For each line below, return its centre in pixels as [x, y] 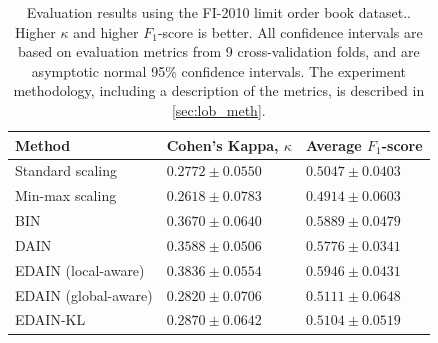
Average [333, 144]
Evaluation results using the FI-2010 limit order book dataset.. [218, 12]
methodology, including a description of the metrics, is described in [219, 90]
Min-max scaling [66, 195]
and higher [106, 31]
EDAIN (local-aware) [80, 269]
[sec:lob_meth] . [218, 109]
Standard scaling [66, 170]
